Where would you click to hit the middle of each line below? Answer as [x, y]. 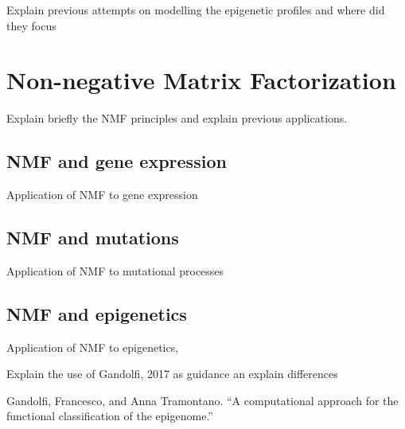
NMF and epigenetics [97, 313]
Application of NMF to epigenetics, [93, 347]
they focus [31, 25]
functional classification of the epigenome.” [110, 416]
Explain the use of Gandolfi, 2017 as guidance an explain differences [172, 374]
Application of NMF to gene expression [102, 195]
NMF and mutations [93, 238]
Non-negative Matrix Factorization [201, 80]
